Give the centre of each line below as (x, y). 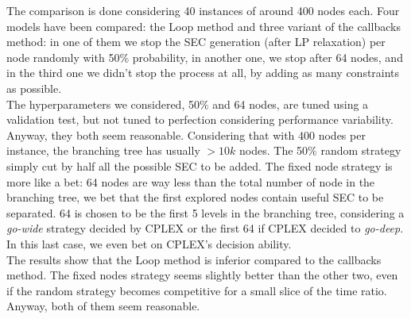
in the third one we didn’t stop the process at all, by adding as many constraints (203, 73)
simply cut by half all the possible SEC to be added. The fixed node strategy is (200, 165)
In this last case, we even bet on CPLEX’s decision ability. (149, 243)
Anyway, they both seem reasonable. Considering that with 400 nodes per (186, 135)
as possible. (34, 88)
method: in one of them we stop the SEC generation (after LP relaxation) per (196, 42)
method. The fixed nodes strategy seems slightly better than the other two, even (202, 275)
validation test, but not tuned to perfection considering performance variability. (200, 119)
